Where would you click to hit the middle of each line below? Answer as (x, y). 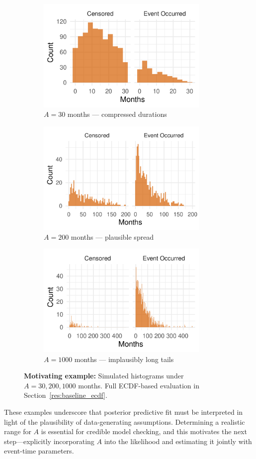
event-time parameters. (39, 451)
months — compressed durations (117, 114)
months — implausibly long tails (124, 359)
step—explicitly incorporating (49, 441)
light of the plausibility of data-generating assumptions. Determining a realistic (125, 421)
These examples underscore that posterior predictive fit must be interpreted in (124, 412)
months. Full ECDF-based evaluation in (139, 385)
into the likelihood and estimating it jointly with (178, 441)
